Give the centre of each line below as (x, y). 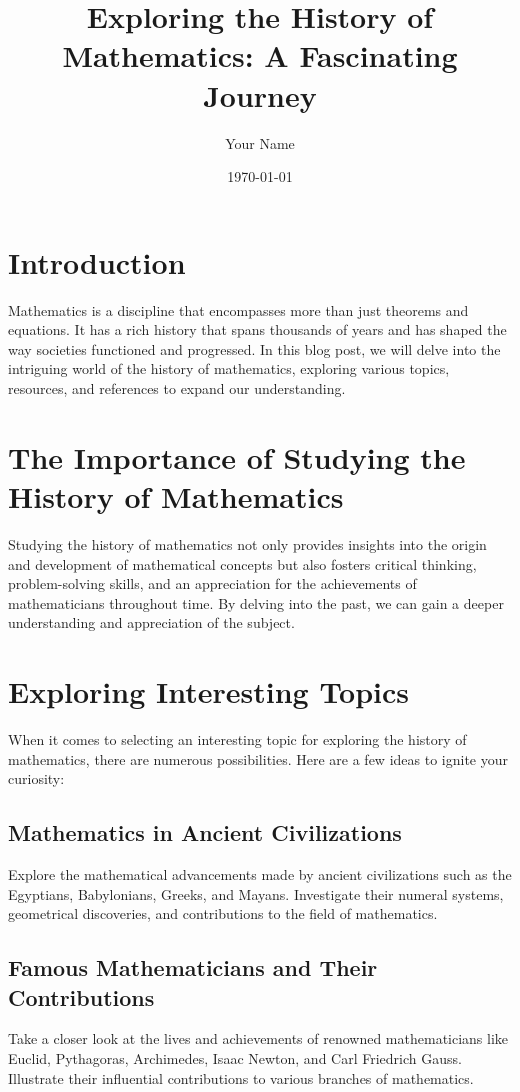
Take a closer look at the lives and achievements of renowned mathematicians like (258, 1038)
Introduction (97, 261)
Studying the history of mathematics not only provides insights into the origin (247, 543)
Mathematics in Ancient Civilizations (205, 832)
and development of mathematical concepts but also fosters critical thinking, (242, 563)
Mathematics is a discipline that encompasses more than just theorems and (238, 309)
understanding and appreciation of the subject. (151, 622)
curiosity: (36, 778)
